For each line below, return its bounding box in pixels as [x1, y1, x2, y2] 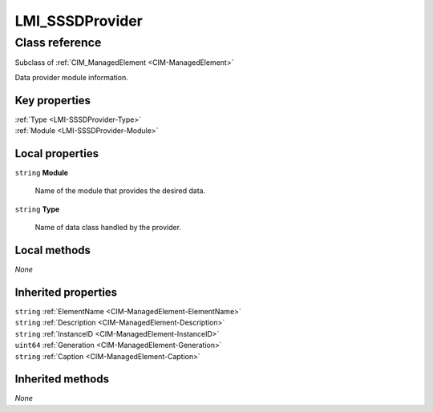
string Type [14, 204, 60, 214]
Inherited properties [14, 285, 118, 299]
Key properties [14, 93, 91, 107]
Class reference [14, 35, 102, 50]
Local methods [14, 243, 91, 256]
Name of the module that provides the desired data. [34, 186, 206, 196]
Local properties [14, 147, 99, 160]
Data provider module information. [14, 72, 128, 82]
